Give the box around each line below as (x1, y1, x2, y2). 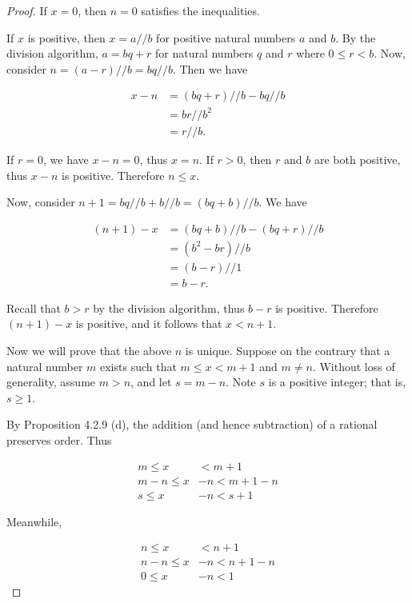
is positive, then (27, 29, 106, 46)
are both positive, (314, 150, 401, 167)
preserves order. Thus (6, 432, 112, 449)
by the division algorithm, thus (93, 299, 245, 316)
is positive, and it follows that (75, 315, 222, 332)
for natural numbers (154, 45, 254, 62)
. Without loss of (312, 357, 395, 374)
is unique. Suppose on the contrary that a (185, 342, 390, 359)
